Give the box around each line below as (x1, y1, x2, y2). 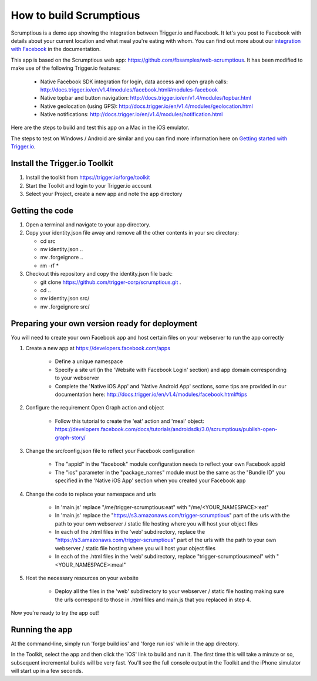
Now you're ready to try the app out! (11, 609, 99, 616)
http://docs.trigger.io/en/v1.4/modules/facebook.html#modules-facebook (40, 86, 218, 93)
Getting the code (11, 205, 73, 215)
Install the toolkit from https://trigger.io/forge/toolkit (25, 174, 150, 181)
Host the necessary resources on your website (25, 575, 139, 582)
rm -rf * (40, 262, 59, 269)
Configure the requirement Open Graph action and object (25, 404, 164, 411)
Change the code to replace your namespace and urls (25, 490, 156, 497)
